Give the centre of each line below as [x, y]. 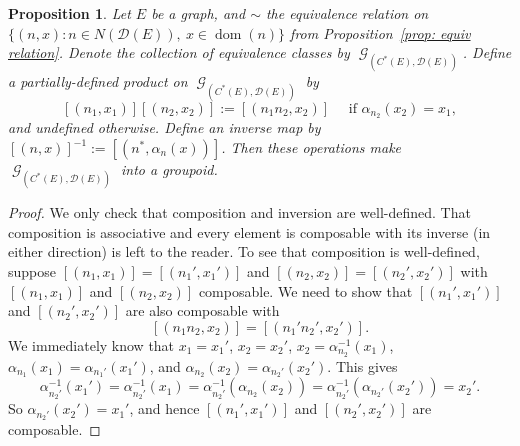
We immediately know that [91, 344]
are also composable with [202, 310]
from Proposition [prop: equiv [380, 32]
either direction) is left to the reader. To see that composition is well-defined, [244, 251]
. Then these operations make [311, 147]
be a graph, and [198, 13]
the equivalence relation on [347, 13]
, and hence [164, 408]
